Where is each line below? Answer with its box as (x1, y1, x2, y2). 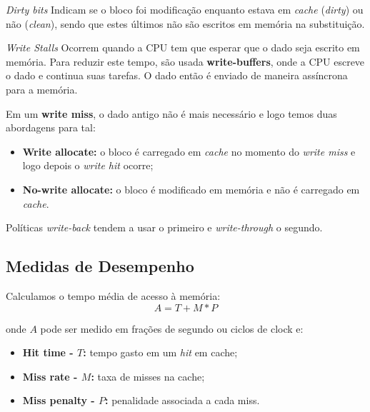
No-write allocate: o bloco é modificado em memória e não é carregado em (22, 181, 360, 196)
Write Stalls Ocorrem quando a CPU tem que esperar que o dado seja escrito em (6, 40, 360, 55)
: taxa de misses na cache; (91, 368, 205, 383)
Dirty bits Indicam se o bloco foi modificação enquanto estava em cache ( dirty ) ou (6, 2, 364, 16)
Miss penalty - (22, 393, 95, 408)
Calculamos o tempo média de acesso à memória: (6, 288, 221, 303)
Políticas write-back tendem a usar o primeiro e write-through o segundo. (6, 220, 323, 235)
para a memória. (6, 81, 78, 96)
